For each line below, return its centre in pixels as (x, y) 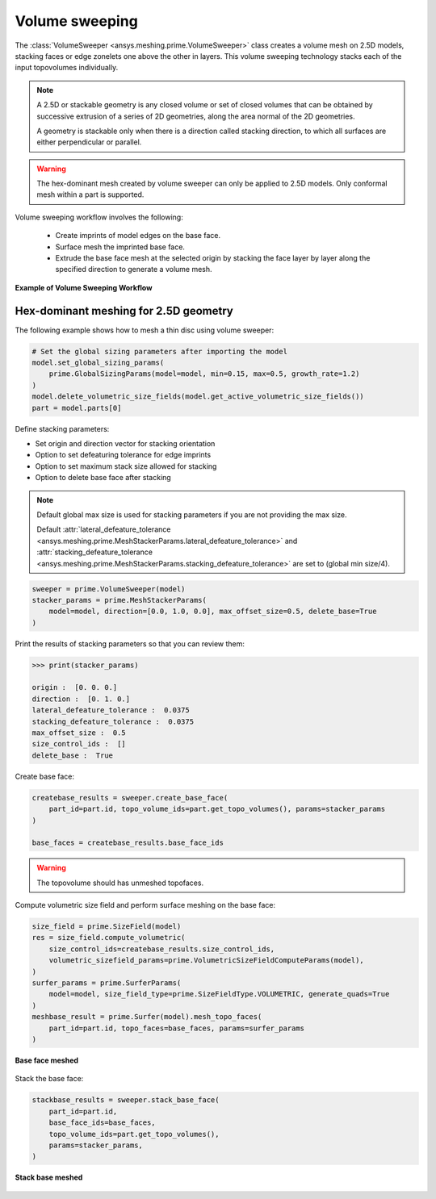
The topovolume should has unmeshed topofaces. (120, 883)
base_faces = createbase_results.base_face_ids (128, 843)
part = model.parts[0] (77, 408)
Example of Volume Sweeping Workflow (84, 287)
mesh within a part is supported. (90, 194)
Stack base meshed (49, 1177)
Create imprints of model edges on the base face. (138, 236)
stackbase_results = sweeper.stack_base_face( (126, 1100)
